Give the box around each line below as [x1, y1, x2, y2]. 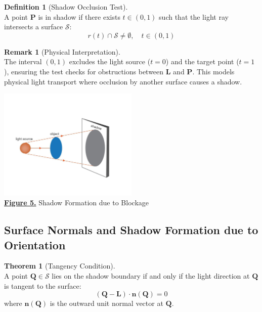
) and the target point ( [165, 56, 239, 67]
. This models [192, 66, 235, 76]
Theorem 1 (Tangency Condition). [4, 260, 115, 271]
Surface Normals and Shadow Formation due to [4, 222, 258, 238]
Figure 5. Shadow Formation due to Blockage [4, 197, 149, 208]
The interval [4, 56, 42, 67]
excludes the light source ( [69, 56, 151, 67]
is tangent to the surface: [4, 280, 81, 291]
